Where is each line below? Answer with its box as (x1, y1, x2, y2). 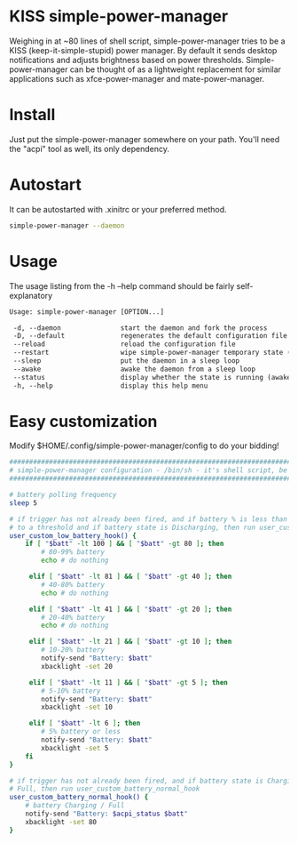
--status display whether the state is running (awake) (12, 373, 295, 381)
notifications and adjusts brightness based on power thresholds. (9, 54, 245, 65)
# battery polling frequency (9, 491, 117, 500)
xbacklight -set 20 (41, 662, 114, 670)
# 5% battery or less (41, 727, 122, 736)
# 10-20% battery (41, 646, 105, 654)
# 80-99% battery (41, 548, 105, 557)
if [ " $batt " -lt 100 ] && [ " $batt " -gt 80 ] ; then (25, 540, 224, 549)
